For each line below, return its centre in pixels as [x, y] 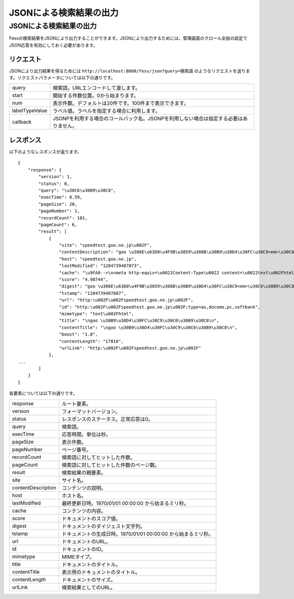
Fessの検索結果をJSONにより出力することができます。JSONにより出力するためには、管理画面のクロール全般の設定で [128, 38]
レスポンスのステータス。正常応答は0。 [107, 419]
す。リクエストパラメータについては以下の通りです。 [62, 78]
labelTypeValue [30, 111]
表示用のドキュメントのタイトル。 [101, 572]
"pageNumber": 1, [59, 211]
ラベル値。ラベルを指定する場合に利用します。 [106, 111]
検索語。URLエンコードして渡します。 [97, 88]
